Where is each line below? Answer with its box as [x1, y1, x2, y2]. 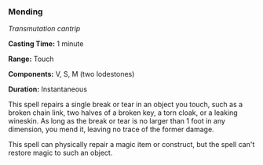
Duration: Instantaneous [8, 84, 88, 94]
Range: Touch [8, 54, 54, 64]
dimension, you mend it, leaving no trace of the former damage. [8, 124, 214, 135]
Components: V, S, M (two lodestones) [8, 70, 135, 79]
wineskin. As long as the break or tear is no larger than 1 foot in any [8, 117, 226, 126]
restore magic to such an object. [8, 148, 113, 158]
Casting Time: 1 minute [8, 39, 84, 48]
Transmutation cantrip [8, 24, 81, 34]
